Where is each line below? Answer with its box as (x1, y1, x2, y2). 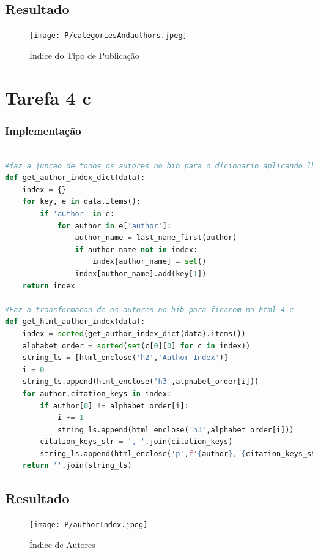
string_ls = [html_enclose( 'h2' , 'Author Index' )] (22, 353, 229, 363)
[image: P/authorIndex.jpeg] (29, 521, 148, 530)
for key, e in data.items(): (22, 197, 141, 206)
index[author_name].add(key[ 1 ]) (75, 269, 207, 278)
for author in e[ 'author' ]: (57, 221, 172, 230)
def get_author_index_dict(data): (5, 173, 146, 182)
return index (22, 281, 75, 290)
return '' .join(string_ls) (22, 461, 132, 470)
